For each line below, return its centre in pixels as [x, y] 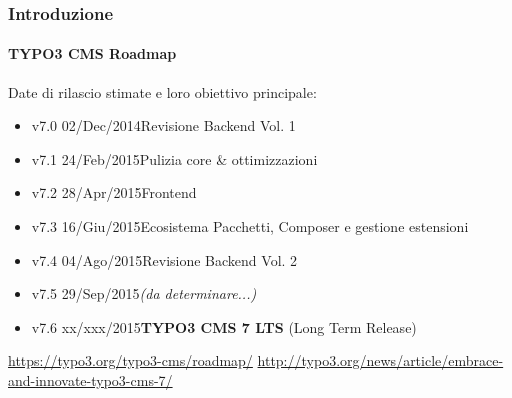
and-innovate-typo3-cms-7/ [90, 379]
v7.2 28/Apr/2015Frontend [114, 192]
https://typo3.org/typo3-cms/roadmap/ [130, 360]
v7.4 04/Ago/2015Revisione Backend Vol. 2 [164, 259]
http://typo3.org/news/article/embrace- [380, 360]
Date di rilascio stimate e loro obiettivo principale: [162, 91]
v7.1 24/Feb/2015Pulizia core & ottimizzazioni [174, 158]
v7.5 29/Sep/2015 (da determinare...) [144, 293]
